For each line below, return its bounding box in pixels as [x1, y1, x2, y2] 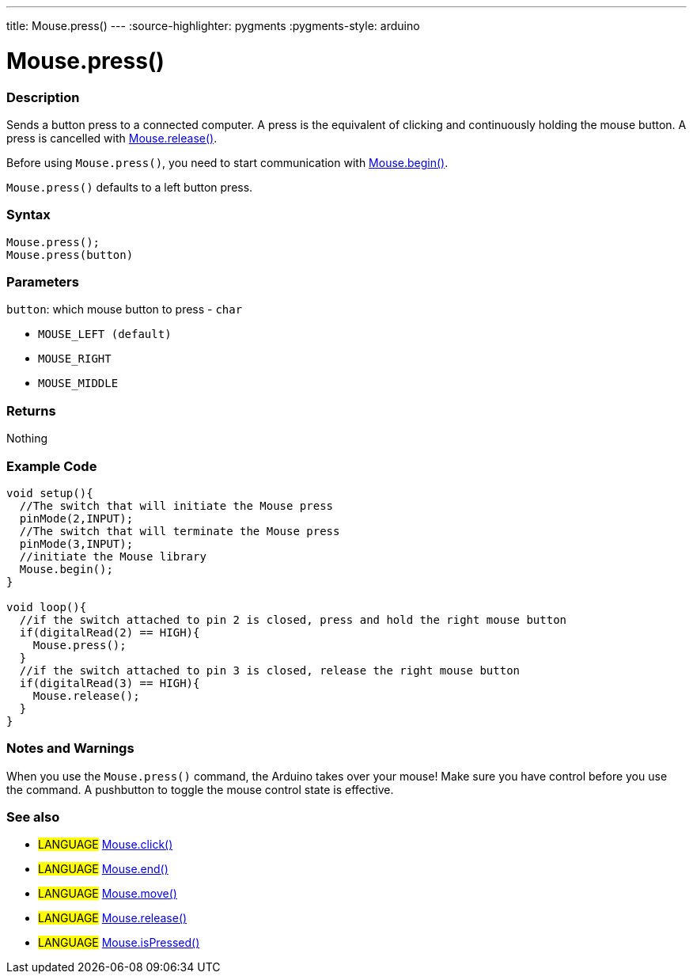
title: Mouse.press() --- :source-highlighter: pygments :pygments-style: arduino [6, 19, 420, 32]
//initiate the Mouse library [19, 549, 206, 563]
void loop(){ [6, 600, 87, 613]
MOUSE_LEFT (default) [38, 328, 172, 341]
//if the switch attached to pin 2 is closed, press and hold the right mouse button [19, 613, 567, 626]
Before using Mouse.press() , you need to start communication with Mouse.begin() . [6, 155, 449, 169]
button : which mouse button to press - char [6, 302, 243, 317]
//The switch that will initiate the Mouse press [19, 499, 334, 512]
